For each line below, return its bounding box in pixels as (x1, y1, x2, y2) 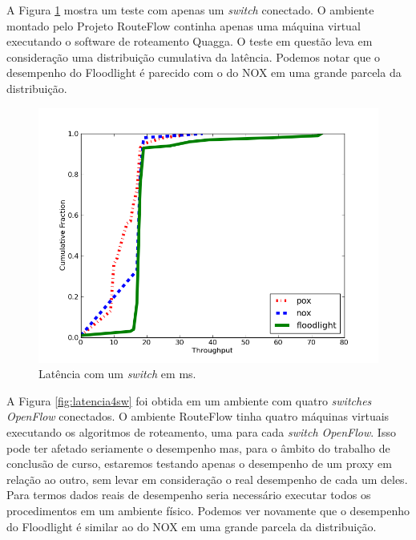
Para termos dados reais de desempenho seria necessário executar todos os (6, 486, 371, 503)
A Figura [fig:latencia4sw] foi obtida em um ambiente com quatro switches (6, 392, 372, 409)
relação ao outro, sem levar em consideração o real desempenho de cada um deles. (6, 470, 408, 487)
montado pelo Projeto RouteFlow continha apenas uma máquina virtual (6, 17, 361, 34)
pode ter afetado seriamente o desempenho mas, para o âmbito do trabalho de (6, 439, 390, 456)
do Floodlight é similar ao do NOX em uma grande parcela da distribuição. (6, 518, 377, 534)
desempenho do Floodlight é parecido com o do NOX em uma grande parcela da (6, 64, 402, 81)
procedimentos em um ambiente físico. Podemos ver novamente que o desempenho (6, 502, 410, 518)
